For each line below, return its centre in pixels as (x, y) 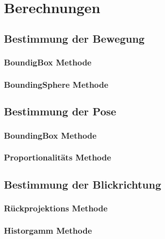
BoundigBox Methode (48, 62)
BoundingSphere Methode (56, 84)
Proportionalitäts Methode (58, 157)
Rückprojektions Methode (56, 208)
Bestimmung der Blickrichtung (83, 184)
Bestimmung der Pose (60, 111)
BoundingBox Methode (50, 135)
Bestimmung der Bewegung (74, 38)
